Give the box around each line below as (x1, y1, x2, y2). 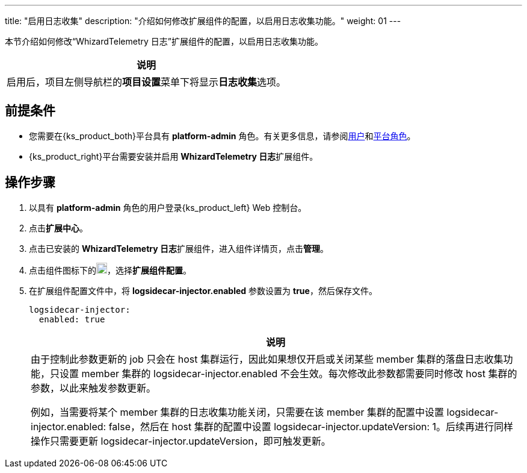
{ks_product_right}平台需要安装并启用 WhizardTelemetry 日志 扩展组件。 (29, 151, 318, 161)
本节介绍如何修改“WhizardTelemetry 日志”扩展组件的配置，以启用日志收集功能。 (5, 36, 323, 46)
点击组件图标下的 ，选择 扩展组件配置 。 (29, 265, 191, 275)
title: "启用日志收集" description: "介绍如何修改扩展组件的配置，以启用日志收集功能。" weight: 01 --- (5, 16, 401, 26)
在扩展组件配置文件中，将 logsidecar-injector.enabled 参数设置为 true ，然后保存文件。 (29, 285, 377, 296)
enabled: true (39, 314, 105, 324)
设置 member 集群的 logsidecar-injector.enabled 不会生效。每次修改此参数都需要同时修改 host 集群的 (60, 367, 517, 380)
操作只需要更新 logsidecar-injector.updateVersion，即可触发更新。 (31, 434, 331, 447)
